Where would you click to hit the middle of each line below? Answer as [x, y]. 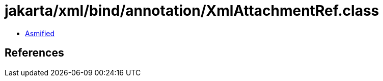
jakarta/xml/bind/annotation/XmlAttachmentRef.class [192, 11]
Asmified [40, 33]
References [34, 53]
